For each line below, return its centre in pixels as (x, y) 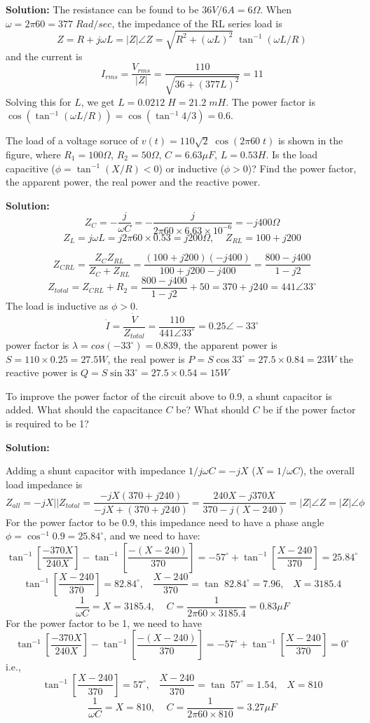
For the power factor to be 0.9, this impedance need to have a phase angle (165, 522)
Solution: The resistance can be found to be (102, 9)
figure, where (33, 154)
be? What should (213, 409)
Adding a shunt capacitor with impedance (96, 470)
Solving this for (39, 101)
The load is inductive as (57, 305)
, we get (98, 101)
